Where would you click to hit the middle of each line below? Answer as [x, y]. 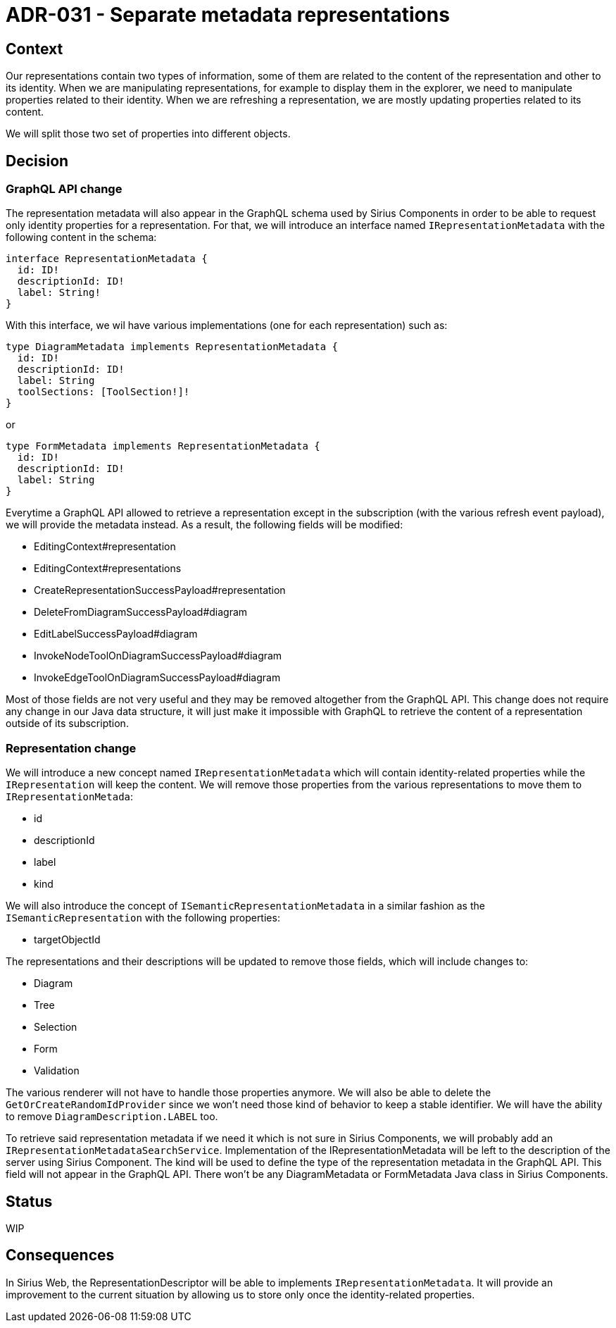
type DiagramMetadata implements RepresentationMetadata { [172, 347]
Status [29, 1201]
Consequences [60, 1255]
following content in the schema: [81, 237]
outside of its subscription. [67, 724]
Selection [56, 1027]
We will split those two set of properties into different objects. [148, 134]
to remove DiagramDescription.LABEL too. [112, 1117]
